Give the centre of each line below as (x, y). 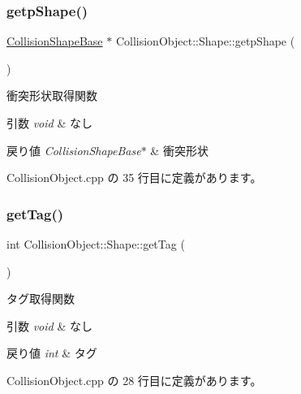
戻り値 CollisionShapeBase (74, 150)
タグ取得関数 (41, 299)
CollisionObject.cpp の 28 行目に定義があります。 (134, 380)
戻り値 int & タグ (52, 353)
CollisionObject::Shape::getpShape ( (205, 41)
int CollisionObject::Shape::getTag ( (96, 244)
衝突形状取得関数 (52, 95)
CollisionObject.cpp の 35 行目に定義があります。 (134, 178)
